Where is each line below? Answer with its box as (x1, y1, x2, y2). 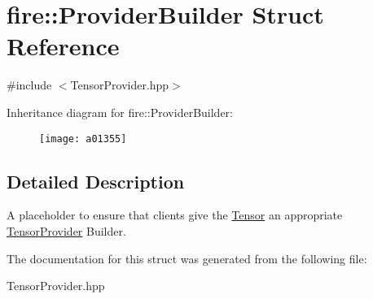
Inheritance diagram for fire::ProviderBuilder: (7, 103, 233, 120)
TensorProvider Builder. (7, 222, 126, 239)
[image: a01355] (39, 132, 127, 145)
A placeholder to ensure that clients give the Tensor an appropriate (7, 206, 343, 223)
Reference (7, 29, 120, 63)
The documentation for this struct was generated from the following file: (7, 249, 367, 266)
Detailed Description (7, 168, 185, 193)
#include (7, 76, 52, 93)
